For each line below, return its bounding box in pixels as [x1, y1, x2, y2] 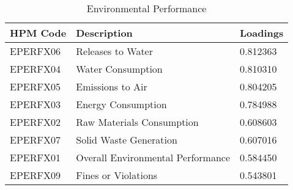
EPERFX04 [10, 62, 61, 76]
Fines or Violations [76, 168, 158, 182]
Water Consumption [76, 62, 163, 76]
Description [76, 26, 133, 40]
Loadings [240, 26, 284, 40]
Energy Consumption [76, 97, 167, 111]
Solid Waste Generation [76, 133, 177, 147]
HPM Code [10, 26, 67, 40]
